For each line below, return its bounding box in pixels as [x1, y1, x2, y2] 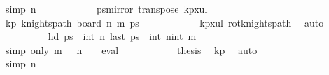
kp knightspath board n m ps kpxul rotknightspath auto [5, 15, 324, 29]
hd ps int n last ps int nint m [48, 29, 197, 43]
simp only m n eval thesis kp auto [5, 42, 258, 57]
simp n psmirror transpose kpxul [5, 1, 208, 15]
